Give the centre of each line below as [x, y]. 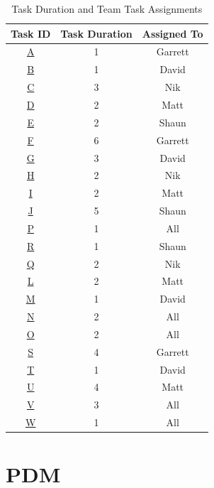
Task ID [31, 33]
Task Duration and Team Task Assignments [107, 9]
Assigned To [173, 33]
